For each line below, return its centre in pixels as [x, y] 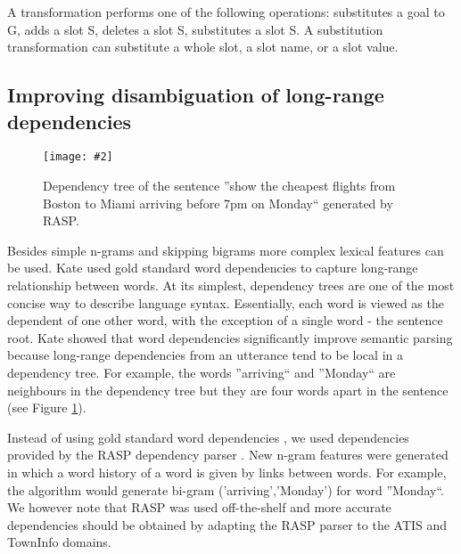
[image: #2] [78, 157]
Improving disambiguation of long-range [196, 95]
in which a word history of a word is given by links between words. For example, [227, 472]
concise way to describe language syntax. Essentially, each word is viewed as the [226, 302]
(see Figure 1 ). [47, 407]
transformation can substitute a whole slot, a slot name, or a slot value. [203, 47]
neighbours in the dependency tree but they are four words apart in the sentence [228, 390]
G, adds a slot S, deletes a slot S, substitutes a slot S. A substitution [195, 29]
